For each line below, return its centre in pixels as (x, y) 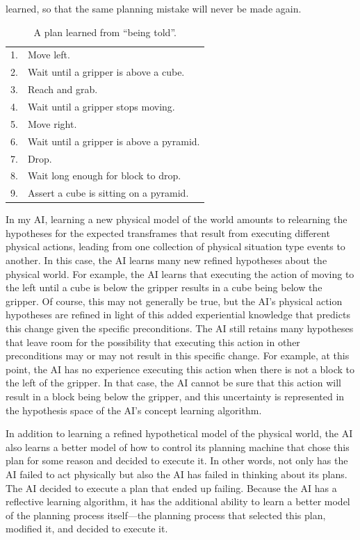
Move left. (49, 55)
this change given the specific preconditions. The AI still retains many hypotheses (180, 328)
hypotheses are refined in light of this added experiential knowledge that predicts (178, 314)
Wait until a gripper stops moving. (101, 106)
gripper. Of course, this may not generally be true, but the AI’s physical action (174, 301)
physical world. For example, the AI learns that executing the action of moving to (180, 273)
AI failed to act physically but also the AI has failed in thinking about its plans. (177, 474)
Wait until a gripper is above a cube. (106, 72)
